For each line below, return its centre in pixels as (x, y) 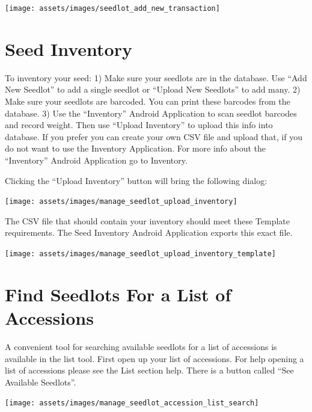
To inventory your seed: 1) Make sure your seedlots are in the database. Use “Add (156, 77)
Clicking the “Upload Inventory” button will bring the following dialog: (136, 180)
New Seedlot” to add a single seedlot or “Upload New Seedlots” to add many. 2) (153, 89)
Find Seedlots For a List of (118, 294)
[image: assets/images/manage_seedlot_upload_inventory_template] (141, 254)
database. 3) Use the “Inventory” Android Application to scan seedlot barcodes (151, 113)
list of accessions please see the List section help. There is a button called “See (149, 370)
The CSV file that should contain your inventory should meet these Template (147, 220)
